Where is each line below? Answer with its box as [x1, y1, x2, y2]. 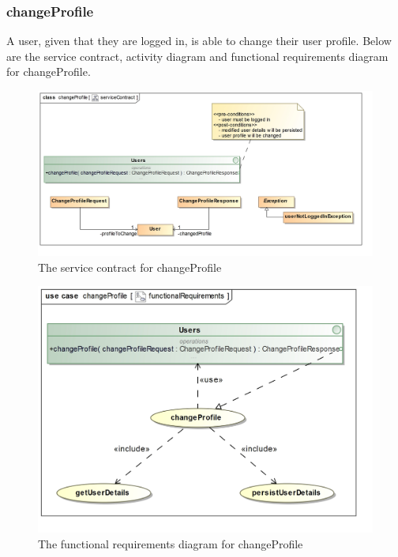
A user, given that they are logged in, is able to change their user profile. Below [6, 32, 392, 49]
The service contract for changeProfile [38, 258, 222, 275]
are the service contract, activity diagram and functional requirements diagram [6, 47, 389, 64]
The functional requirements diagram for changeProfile [38, 535, 303, 551]
